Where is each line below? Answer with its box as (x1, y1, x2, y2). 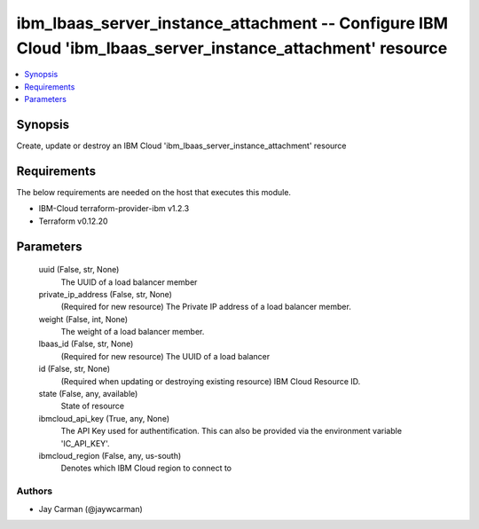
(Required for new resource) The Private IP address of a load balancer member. (60, 302, 352, 312)
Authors (16, 485, 53, 497)
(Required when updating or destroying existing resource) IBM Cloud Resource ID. (60, 375, 361, 386)
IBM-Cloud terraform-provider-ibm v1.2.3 (38, 203, 190, 214)
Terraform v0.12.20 (38, 216, 108, 226)
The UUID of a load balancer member (60, 276, 198, 288)
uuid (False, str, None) (38, 264, 120, 275)
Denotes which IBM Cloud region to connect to (60, 462, 232, 474)
